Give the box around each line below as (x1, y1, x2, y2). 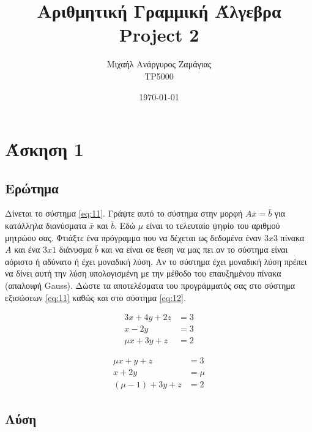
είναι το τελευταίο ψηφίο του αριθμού (146, 219, 280, 232)
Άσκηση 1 (5, 136, 84, 162)
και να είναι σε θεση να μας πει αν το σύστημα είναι (101, 243, 288, 256)
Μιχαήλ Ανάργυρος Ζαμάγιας (106, 58, 212, 70)
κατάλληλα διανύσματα (5, 219, 87, 232)
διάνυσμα (59, 243, 92, 256)
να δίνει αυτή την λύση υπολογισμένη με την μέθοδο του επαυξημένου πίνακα (5, 267, 281, 280)
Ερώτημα (5, 178, 59, 197)
